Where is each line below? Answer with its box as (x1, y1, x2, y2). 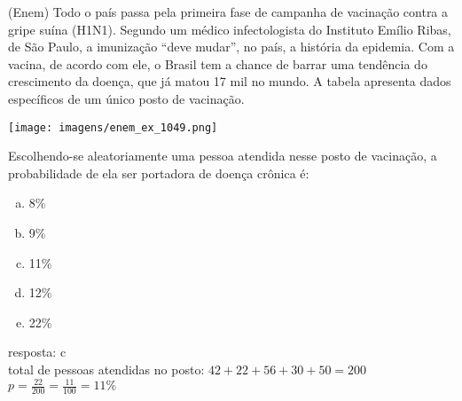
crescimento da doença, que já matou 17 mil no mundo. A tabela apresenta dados (8, 72, 451, 90)
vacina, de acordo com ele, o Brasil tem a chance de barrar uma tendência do (8, 54, 427, 73)
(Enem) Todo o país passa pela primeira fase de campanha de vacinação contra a (8, 3, 449, 20)
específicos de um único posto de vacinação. (8, 89, 245, 107)
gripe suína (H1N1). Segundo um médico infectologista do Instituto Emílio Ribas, (8, 20, 451, 38)
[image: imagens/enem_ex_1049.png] (8, 121, 218, 134)
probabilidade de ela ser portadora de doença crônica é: (8, 163, 309, 182)
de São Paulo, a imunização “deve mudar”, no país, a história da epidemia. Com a (8, 37, 455, 56)
